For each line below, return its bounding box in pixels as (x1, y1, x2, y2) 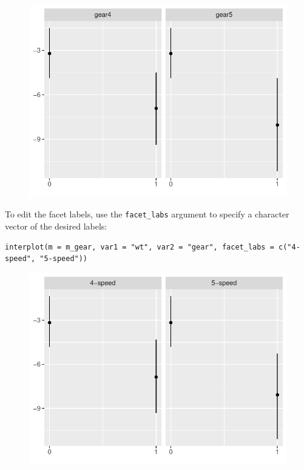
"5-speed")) (39, 254, 88, 263)
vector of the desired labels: (5, 219, 107, 232)
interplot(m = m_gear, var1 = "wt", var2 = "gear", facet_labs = (5, 242, 274, 251)
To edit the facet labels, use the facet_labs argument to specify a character (5, 208, 289, 220)
